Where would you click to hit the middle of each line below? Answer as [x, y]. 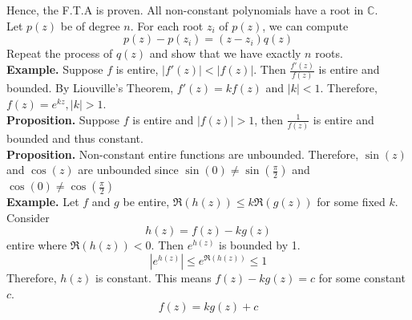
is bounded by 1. [260, 245]
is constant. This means [153, 277]
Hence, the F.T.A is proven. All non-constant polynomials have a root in [185, 10]
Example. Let [43, 202]
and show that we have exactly [225, 53]
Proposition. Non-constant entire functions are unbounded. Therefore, [183, 154]
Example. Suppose [55, 69]
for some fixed [351, 202]
